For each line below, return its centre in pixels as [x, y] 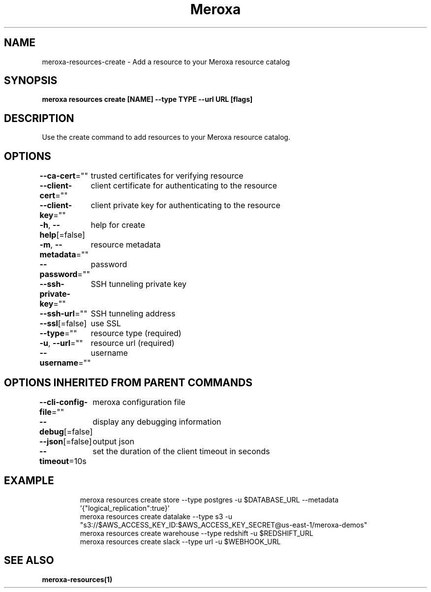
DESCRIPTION [39, 118]
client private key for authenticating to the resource [185, 205]
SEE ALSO [29, 561]
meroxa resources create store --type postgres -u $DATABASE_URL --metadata [209, 499]
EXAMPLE [29, 481]
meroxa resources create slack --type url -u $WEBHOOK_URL [180, 541]
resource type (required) [136, 333]
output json [113, 441]
